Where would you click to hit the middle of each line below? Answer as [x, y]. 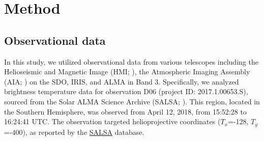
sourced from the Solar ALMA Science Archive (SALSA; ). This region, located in [132, 101]
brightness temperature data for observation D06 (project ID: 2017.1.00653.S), [126, 91]
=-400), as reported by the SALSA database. [74, 132]
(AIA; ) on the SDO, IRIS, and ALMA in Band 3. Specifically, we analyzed [122, 81]
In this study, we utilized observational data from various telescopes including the [131, 61]
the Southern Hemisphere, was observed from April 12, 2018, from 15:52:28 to [125, 111]
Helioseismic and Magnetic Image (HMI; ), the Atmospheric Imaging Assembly [127, 72]
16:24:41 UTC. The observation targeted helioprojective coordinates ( [112, 121]
